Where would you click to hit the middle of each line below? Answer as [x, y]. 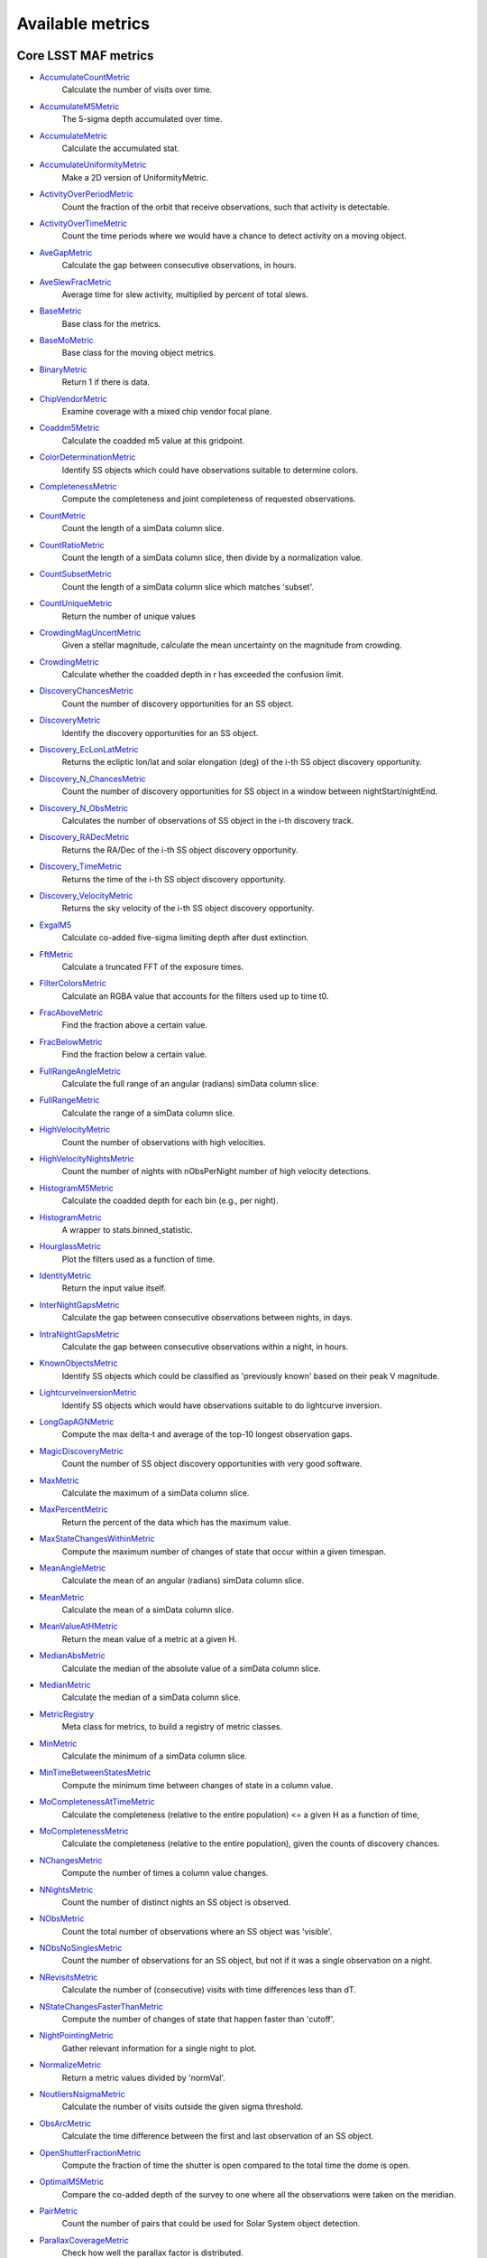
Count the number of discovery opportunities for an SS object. [178, 704]
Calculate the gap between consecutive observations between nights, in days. [207, 1318]
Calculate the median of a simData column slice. [151, 1697]
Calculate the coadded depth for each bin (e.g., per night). [170, 1200]
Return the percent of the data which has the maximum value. [176, 1522]
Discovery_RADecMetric [84, 837]
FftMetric [56, 954]
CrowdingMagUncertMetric [90, 632]
